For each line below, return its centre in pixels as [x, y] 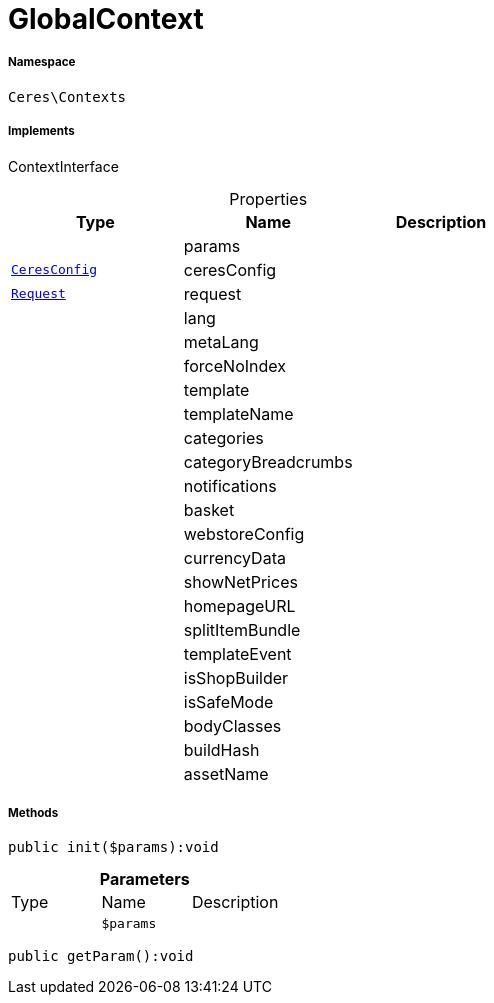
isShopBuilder [236, 677]
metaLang [221, 341]
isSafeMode [228, 701]
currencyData [234, 557]
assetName [226, 773]
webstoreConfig [244, 533]
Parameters [144, 879]
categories [223, 437]
